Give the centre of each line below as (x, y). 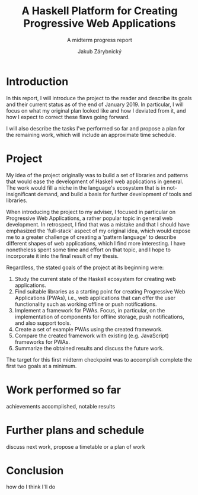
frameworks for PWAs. (42, 341)
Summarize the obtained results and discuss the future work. (89, 348)
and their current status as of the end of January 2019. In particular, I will (95, 104)
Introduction (37, 82)
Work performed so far (64, 390)
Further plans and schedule (75, 430)
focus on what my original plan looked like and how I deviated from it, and (96, 110)
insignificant (21, 194)
